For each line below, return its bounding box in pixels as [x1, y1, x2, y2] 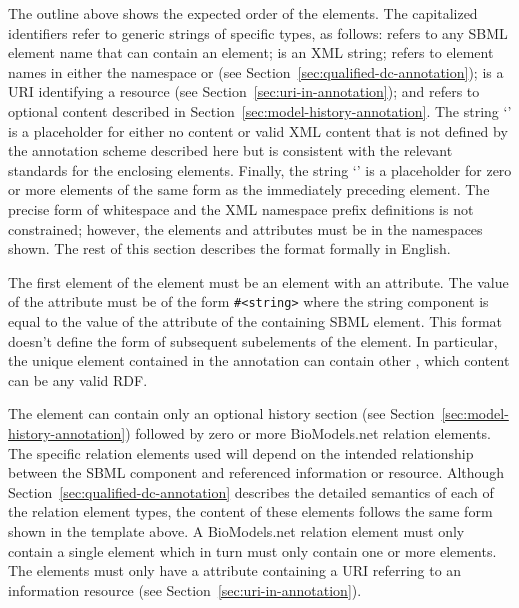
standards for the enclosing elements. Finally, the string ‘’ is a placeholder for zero [8, 159, 512, 180]
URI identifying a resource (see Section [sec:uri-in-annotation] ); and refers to [8, 81, 480, 102]
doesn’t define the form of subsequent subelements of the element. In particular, [8, 330, 498, 351]
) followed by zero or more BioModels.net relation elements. [125, 422, 491, 443]
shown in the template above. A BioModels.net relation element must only [8, 520, 465, 541]
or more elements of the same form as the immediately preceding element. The [8, 179, 490, 200]
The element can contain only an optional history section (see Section [8, 403, 435, 424]
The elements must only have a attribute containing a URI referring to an [8, 560, 462, 581]
